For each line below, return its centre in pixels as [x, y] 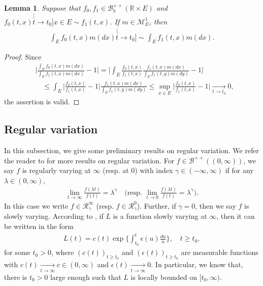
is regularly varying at [56, 170]
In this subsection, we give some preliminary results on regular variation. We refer [132, 150]
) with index [154, 170]
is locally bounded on [164, 277]
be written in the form [39, 226]
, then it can [236, 216]
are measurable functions [220, 252]
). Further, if [156, 205]
